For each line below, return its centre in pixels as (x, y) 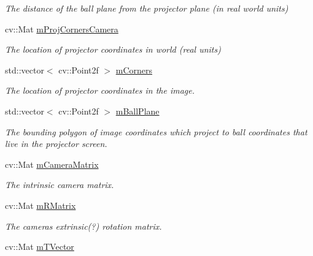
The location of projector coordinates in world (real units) (113, 49)
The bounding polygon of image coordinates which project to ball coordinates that (156, 131)
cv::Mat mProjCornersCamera (62, 28)
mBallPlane (137, 111)
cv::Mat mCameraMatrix (52, 164)
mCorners (134, 70)
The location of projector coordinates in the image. (100, 90)
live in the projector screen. (56, 144)
